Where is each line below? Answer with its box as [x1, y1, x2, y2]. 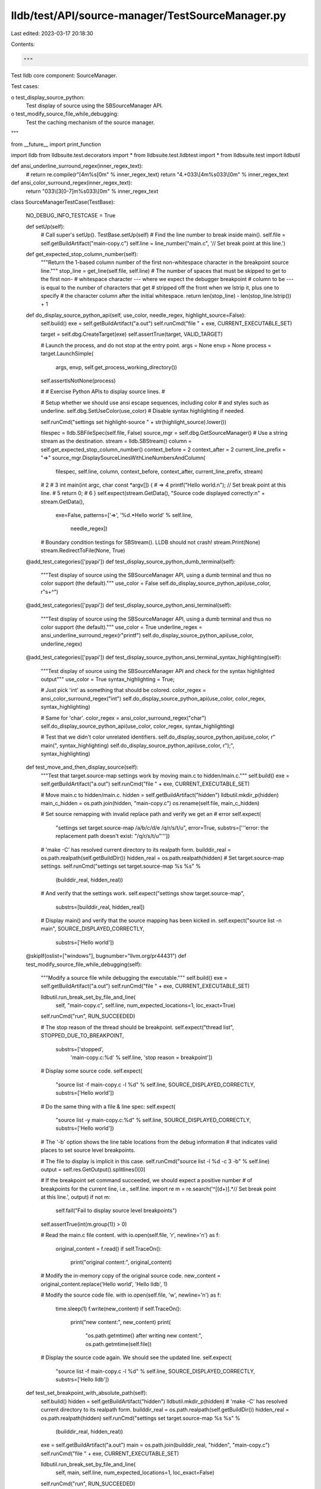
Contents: [11, 41, 35, 48]
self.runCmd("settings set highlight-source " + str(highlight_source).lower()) [40, 418, 227, 425]
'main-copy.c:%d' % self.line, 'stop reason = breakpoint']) [70, 1054, 213, 1061]
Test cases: [11, 83, 39, 90]
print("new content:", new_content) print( [70, 1319, 171, 1325]
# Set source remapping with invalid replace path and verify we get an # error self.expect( [40, 811, 262, 818]
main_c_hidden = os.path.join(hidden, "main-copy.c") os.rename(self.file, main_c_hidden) [40, 800, 260, 807]
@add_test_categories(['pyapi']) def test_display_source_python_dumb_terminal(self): [26, 557, 236, 565]
